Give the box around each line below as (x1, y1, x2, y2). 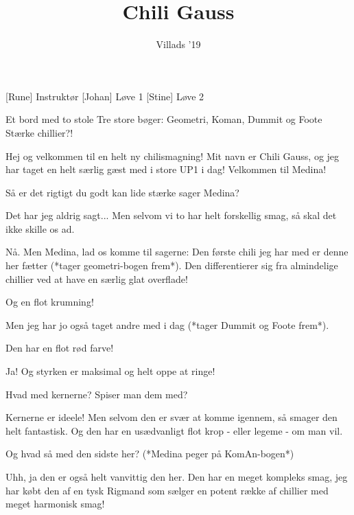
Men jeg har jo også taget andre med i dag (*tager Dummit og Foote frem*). (5, 317, 329, 332)
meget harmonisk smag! (5, 496, 105, 511)
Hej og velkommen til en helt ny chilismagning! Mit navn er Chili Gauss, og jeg (5, 148, 340, 163)
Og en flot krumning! (5, 295, 94, 309)
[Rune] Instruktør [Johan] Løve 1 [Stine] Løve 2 (5, 89, 204, 103)
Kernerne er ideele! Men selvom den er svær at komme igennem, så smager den (5, 410, 338, 424)
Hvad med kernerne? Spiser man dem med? (5, 387, 188, 401)
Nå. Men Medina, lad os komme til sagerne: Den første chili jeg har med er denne (5, 244, 349, 259)
